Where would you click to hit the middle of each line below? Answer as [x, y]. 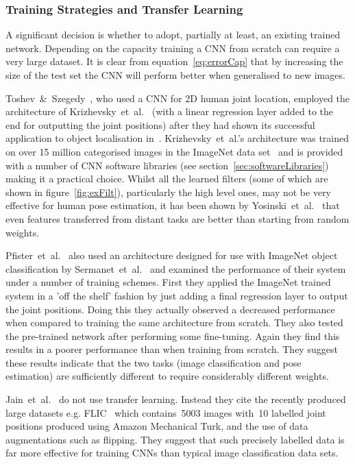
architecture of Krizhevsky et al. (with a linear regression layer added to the [170, 111]
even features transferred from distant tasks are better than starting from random [177, 218]
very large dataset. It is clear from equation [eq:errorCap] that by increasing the [174, 61]
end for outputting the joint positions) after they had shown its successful [160, 124]
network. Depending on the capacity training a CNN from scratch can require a [173, 48]
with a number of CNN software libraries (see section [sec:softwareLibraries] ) [167, 165]
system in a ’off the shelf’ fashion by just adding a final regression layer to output [177, 295]
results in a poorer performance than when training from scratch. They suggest [172, 349]
